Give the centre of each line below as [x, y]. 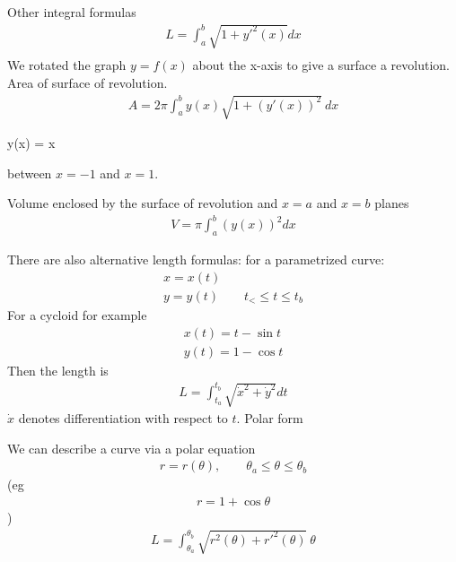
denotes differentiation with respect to [123, 418]
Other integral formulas [72, 12]
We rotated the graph [67, 65]
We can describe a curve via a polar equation [132, 448]
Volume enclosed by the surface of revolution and [143, 203]
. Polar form [270, 418]
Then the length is [58, 370]
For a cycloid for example [77, 315]
